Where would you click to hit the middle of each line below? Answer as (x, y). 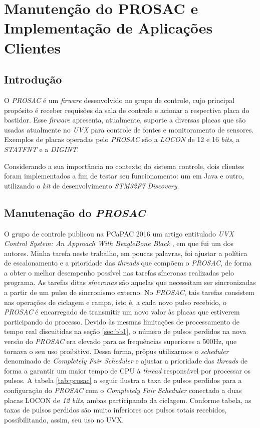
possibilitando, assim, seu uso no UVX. (64, 419)
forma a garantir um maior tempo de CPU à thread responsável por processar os (127, 370)
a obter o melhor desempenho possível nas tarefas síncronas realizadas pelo (119, 272)
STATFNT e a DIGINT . (42, 149)
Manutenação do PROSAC (75, 212)
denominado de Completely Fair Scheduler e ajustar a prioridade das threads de (126, 361)
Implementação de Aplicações (108, 28)
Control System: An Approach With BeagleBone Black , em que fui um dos (119, 243)
